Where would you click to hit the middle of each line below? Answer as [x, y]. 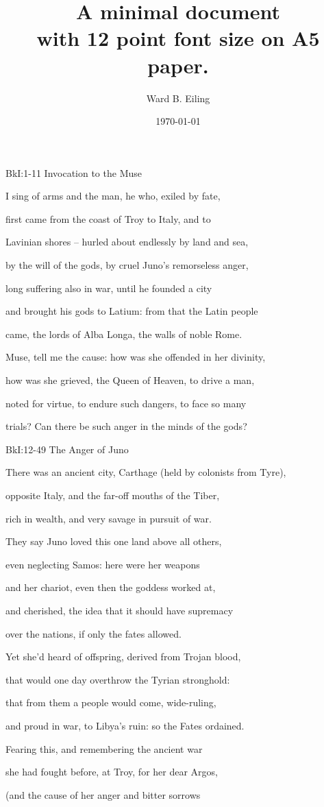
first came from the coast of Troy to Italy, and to [108, 218]
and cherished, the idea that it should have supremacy [120, 610]
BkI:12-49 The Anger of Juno [67, 449]
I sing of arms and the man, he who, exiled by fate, [113, 196]
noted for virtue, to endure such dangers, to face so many [126, 403]
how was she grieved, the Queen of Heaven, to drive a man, [130, 380]
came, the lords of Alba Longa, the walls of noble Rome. [124, 334]
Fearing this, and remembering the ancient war [104, 748]
